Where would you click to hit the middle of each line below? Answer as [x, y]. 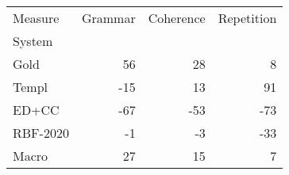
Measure [36, 18]
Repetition [247, 18]
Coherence [177, 18]
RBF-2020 [41, 133]
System [33, 41]
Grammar [108, 18]
